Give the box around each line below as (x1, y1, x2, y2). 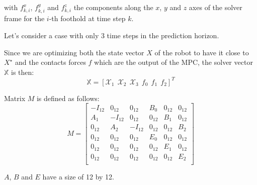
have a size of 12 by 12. (42, 171, 114, 182)
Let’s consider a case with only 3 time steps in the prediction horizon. (4, 30, 219, 41)
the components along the (73, 2, 153, 12)
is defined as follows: (36, 92, 100, 103)
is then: (11, 66, 34, 77)
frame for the (4, 13, 45, 24)
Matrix (4, 92, 26, 103)
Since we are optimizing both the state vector (4, 47, 144, 57)
